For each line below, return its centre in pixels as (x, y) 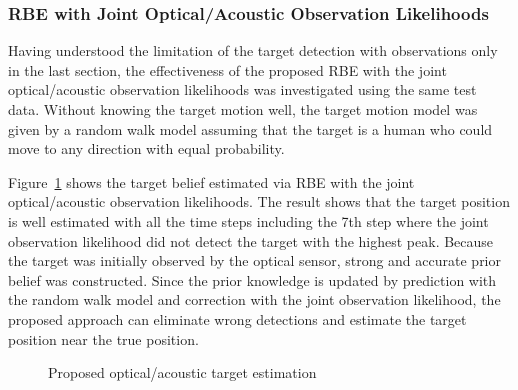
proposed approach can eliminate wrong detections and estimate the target (237, 318)
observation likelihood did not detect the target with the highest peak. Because (251, 240)
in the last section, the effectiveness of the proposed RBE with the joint (227, 69)
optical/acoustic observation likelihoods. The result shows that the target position (259, 201)
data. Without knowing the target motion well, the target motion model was (243, 109)
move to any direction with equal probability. (146, 148)
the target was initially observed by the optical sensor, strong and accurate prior (254, 260)
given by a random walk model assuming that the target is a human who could (250, 128)
